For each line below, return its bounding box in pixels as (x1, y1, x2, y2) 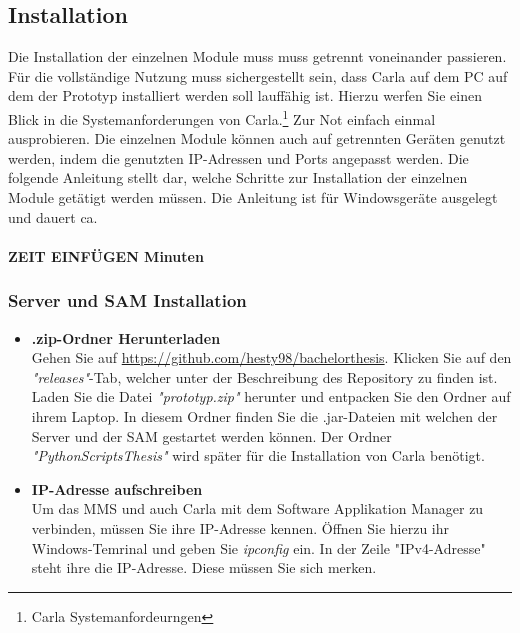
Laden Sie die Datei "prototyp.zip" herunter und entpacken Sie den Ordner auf (31, 386, 511, 407)
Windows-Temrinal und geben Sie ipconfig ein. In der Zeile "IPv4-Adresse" (31, 537, 486, 558)
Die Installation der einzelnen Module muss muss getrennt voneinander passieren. (8, 46, 507, 67)
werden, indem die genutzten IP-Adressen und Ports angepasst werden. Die (8, 147, 469, 168)
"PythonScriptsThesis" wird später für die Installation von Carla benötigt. (31, 445, 485, 466)
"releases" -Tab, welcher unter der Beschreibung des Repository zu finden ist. (31, 366, 498, 387)
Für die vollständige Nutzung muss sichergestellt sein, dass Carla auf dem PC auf (8, 65, 508, 86)
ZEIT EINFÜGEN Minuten (8, 245, 204, 266)
